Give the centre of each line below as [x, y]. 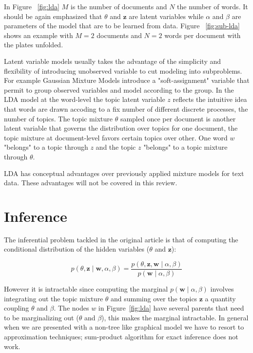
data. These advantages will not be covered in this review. [91, 183]
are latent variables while [166, 16]
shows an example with [39, 35]
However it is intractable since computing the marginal [86, 289]
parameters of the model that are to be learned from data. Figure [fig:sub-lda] [122, 26]
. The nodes [71, 308]
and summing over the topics [154, 298]
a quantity [220, 298]
